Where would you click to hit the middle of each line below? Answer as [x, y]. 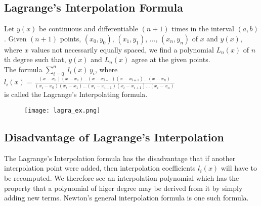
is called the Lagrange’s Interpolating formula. [76, 94]
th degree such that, [35, 59]
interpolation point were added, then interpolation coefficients [100, 168]
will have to [239, 168]
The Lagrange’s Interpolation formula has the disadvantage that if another [120, 158]
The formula [23, 69]
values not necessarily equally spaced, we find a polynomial [122, 49]
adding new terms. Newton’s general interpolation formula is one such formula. [126, 198]
